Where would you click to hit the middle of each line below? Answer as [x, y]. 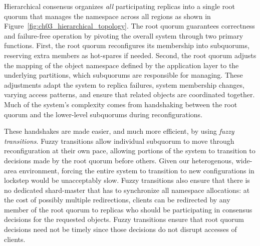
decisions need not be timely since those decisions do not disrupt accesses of [120, 229]
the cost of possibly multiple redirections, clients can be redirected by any [117, 200]
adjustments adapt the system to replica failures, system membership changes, [124, 84]
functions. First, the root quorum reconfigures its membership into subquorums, [127, 45]
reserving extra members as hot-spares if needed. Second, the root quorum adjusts [130, 55]
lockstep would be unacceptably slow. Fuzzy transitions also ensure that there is [127, 180]
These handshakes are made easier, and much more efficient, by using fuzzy [119, 131]
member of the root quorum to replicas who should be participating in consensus [128, 209]
